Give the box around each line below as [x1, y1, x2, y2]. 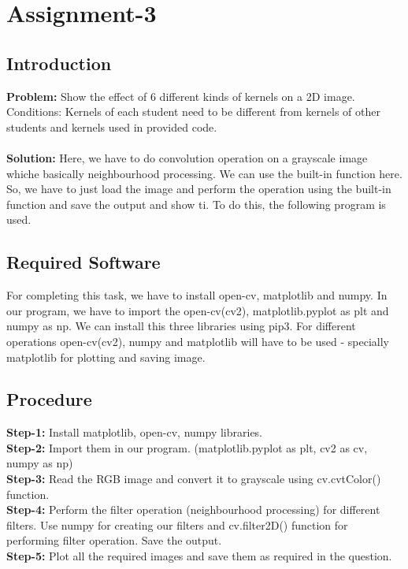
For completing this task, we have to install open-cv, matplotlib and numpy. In [6, 287, 388, 303]
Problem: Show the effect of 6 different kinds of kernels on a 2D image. [6, 87, 355, 104]
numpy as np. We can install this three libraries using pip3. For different [6, 318, 356, 334]
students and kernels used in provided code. [6, 118, 217, 135]
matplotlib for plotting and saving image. [6, 348, 206, 365]
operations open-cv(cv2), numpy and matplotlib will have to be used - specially [6, 333, 390, 349]
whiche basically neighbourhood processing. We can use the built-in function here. [6, 165, 402, 181]
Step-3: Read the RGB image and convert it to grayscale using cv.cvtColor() [6, 470, 381, 487]
